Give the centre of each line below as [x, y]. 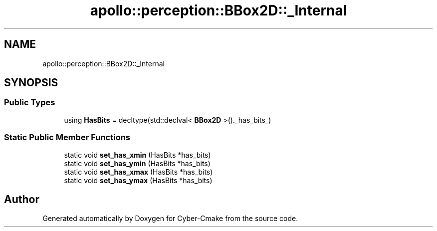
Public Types [30, 103]
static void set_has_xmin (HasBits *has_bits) [137, 155]
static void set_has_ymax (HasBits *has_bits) [138, 180]
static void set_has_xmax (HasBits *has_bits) [138, 172]
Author [22, 199]
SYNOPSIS [31, 83]
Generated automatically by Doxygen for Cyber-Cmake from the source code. [170, 219]
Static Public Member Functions [67, 137]
